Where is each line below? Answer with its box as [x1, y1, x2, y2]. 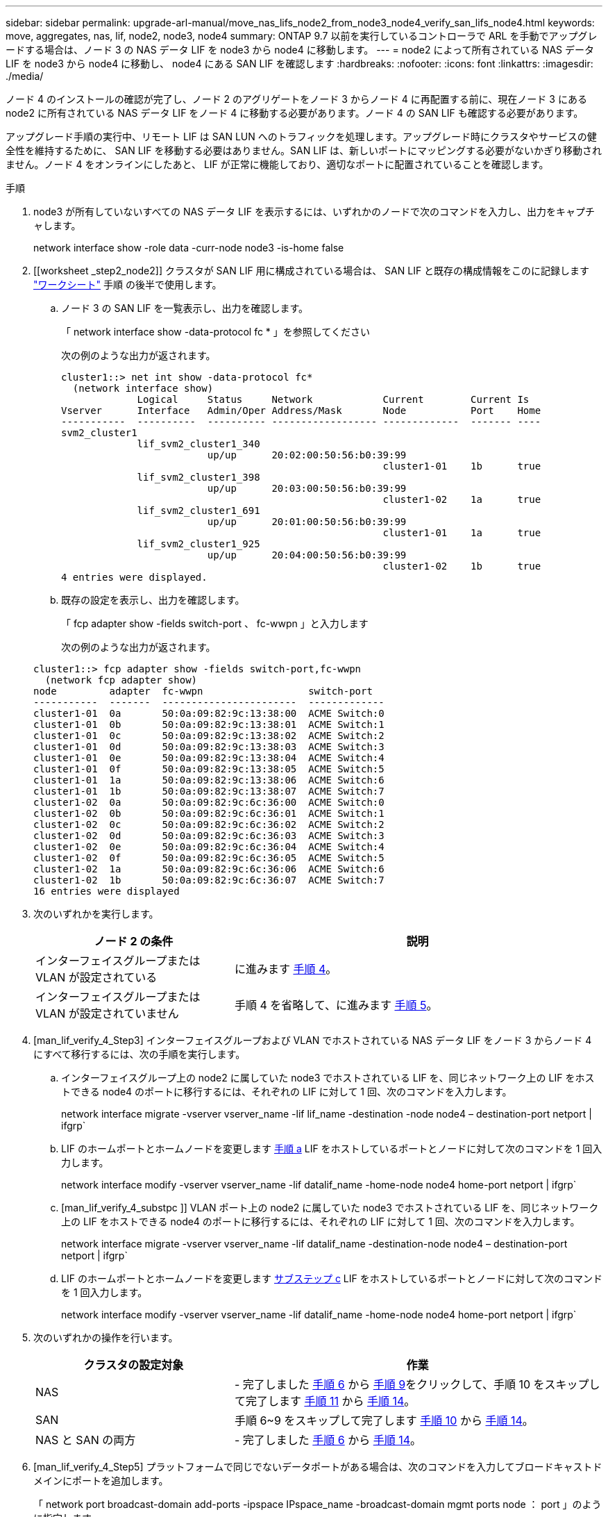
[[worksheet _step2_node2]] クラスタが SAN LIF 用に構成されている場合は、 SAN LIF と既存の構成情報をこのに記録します [33, 265, 590, 276]
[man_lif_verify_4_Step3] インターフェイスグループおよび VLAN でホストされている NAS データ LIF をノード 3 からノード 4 [33, 1034, 592, 1046]
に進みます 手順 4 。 [234, 962, 337, 976]
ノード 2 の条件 [94, 934, 174, 948]
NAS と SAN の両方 [35, 1433, 136, 1447]
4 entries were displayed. [61, 572, 208, 583]
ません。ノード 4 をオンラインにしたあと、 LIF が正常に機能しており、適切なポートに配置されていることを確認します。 [6, 158, 549, 170]
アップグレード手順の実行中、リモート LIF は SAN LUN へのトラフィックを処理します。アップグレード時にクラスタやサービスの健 [6, 131, 597, 142]
